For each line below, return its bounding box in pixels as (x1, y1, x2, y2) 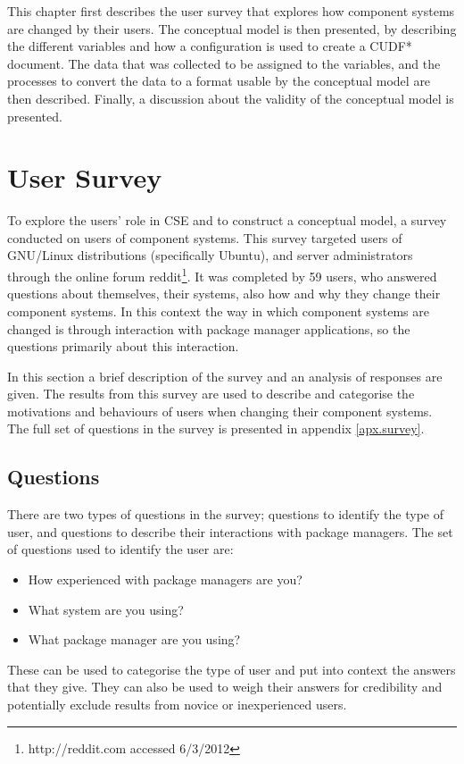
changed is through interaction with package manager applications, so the (7, 319, 410, 338)
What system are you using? (28, 600, 184, 618)
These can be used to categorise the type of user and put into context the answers (7, 659, 456, 678)
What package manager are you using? (28, 630, 241, 649)
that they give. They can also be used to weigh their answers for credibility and (7, 677, 443, 696)
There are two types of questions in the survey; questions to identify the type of (7, 505, 444, 524)
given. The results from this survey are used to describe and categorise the (7, 384, 415, 403)
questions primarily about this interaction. (7, 337, 239, 356)
